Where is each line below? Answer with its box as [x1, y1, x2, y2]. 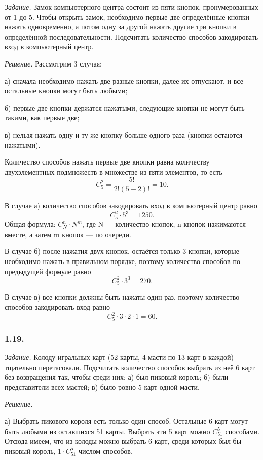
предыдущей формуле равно [5, 266, 91, 276]
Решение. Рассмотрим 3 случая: [5, 58, 102, 69]
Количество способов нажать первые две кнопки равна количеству [5, 156, 210, 167]
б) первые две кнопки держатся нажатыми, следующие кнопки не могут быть [5, 102, 245, 113]
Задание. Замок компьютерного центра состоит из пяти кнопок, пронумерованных [5, 2, 258, 12]
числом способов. [78, 445, 133, 456]
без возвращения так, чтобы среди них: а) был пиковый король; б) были [5, 372, 229, 382]
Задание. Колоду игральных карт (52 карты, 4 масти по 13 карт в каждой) [5, 352, 234, 363]
